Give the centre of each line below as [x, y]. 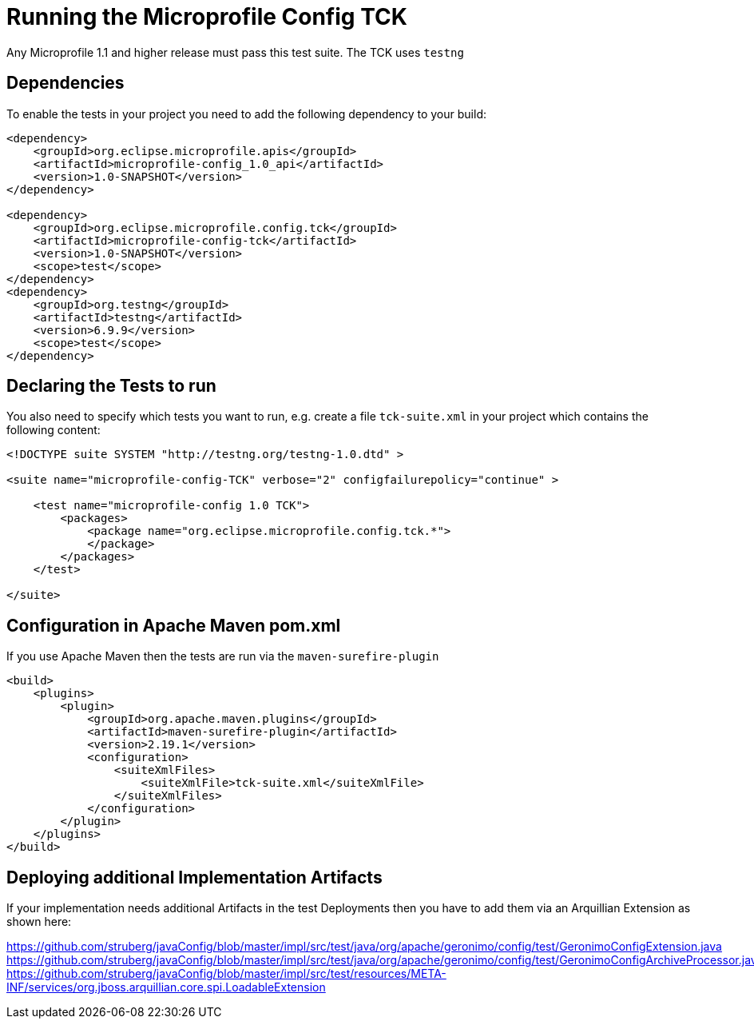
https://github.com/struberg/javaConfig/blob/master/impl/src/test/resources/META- [226, 974]
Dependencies [65, 83]
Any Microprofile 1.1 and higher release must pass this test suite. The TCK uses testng [235, 52]
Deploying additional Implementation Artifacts [194, 877]
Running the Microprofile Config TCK [207, 17]
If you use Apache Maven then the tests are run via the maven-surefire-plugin [223, 656]
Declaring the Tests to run [111, 386]
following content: [54, 430]
